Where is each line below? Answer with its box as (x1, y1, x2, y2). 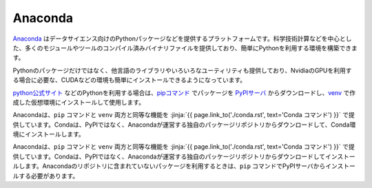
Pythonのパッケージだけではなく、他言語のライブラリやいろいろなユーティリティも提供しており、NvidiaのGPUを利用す (12, 66, 352, 74)
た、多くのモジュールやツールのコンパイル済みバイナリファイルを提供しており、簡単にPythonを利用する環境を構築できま (12, 43, 358, 52)
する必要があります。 (18, 171, 79, 180)
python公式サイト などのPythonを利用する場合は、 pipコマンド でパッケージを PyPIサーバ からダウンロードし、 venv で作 (12, 88, 356, 96)
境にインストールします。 (12, 130, 85, 138)
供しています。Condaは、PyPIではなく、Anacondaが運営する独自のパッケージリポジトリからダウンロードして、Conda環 (12, 121, 356, 129)
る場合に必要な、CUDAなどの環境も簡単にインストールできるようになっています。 (12, 76, 247, 84)
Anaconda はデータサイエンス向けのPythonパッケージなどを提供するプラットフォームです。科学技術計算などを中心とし (12, 34, 352, 43)
